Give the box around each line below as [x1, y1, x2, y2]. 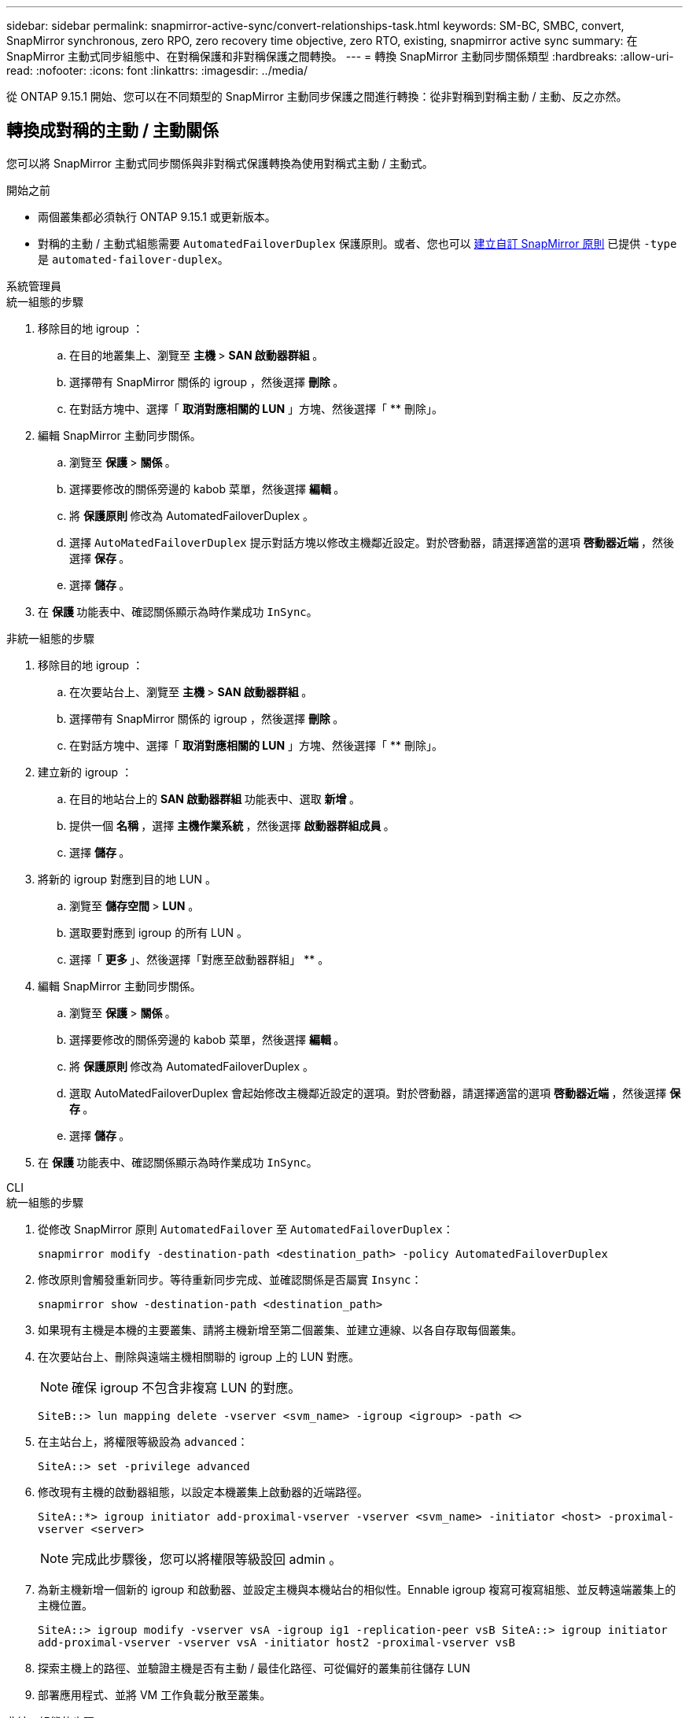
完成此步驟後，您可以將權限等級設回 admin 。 [72, 1550, 342, 1567]
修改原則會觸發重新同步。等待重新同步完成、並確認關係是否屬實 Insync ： [38, 1272, 422, 1286]
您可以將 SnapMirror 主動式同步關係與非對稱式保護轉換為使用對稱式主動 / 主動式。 [6, 156, 433, 170]
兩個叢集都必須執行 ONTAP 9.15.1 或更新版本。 [38, 209, 276, 223]
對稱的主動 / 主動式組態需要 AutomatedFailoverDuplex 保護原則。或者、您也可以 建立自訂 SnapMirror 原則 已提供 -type [38, 236, 677, 250]
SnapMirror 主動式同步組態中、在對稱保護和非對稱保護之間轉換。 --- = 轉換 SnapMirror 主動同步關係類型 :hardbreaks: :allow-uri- [6, 50, 674, 63]
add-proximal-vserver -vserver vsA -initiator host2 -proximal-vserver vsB [38, 1635, 515, 1649]
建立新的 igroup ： [38, 765, 133, 779]
